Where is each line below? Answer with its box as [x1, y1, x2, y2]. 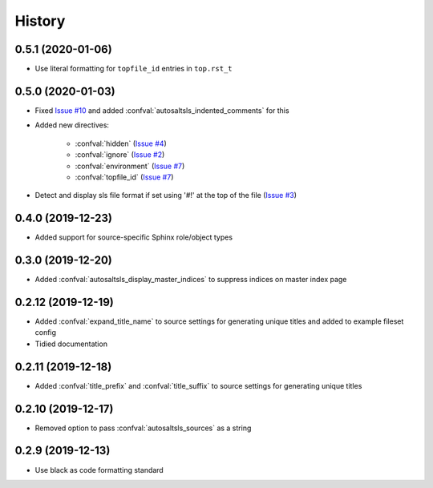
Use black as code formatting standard [34, 465, 164, 474]
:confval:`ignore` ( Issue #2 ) [75, 150, 165, 159]
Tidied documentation [34, 339, 108, 349]
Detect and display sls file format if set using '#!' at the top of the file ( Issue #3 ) [34, 191, 297, 200]
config [34, 328, 56, 337]
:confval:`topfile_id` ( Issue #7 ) [75, 172, 174, 182]
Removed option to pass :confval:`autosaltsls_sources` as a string [34, 423, 252, 433]
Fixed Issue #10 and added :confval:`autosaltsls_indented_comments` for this [34, 105, 289, 115]
